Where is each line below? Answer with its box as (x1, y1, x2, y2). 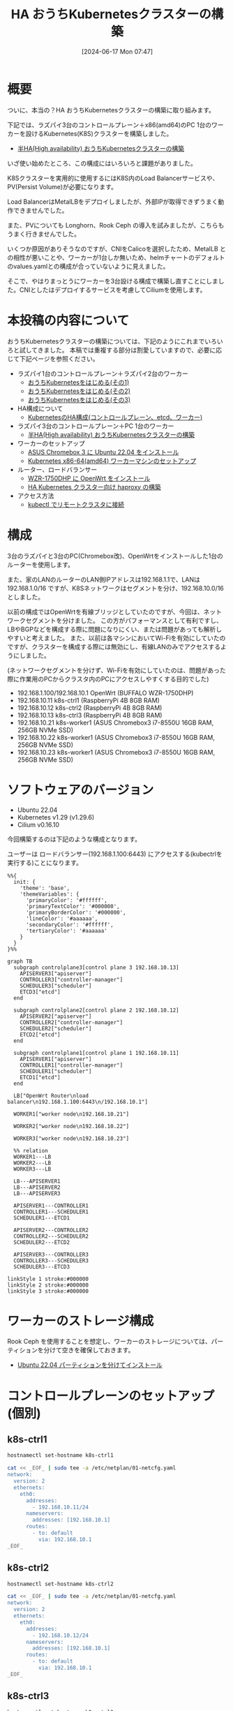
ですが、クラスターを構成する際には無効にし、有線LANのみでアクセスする (7, 642, 221, 651)
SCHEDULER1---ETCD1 (13, 1214, 70, 1222)
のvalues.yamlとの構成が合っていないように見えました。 (7, 262, 170, 270)
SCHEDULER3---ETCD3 (13, 1263, 70, 1271)
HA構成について (17, 404, 63, 413)
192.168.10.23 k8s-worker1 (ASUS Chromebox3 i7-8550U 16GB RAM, (17, 748, 215, 756)
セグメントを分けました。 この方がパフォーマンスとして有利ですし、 (25, 616, 223, 625)
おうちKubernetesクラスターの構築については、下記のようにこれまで (7, 336, 205, 346)
